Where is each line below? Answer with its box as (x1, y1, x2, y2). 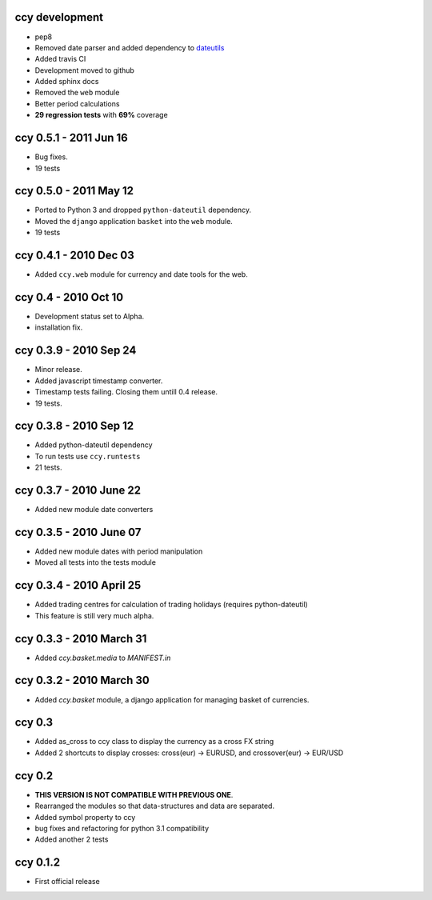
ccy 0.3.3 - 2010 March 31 (14, 632, 147, 646)
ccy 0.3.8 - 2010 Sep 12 (14, 419, 134, 433)
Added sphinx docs (34, 77, 99, 86)
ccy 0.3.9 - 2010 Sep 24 (14, 344, 137, 358)
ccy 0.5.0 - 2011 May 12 (14, 184, 134, 198)
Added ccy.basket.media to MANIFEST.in (34, 653, 171, 662)
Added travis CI (34, 54, 86, 64)
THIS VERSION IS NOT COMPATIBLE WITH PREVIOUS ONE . (34, 790, 234, 799)
